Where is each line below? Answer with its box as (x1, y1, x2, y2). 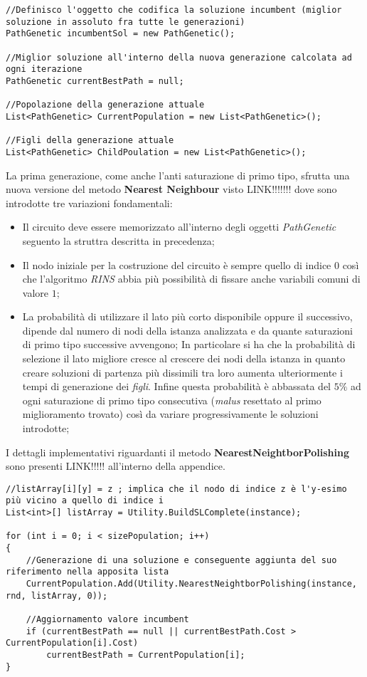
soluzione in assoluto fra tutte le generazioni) (6, 16, 245, 27)
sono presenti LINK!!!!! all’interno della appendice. (6, 458, 225, 473)
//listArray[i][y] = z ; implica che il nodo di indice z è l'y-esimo (6, 483, 347, 494)
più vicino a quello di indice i (6, 495, 164, 506)
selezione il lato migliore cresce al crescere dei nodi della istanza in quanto (22, 351, 346, 366)
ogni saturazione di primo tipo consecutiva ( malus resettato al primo (22, 392, 321, 407)
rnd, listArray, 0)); (6, 590, 108, 601)
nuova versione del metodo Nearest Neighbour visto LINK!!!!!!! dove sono (6, 182, 337, 196)
